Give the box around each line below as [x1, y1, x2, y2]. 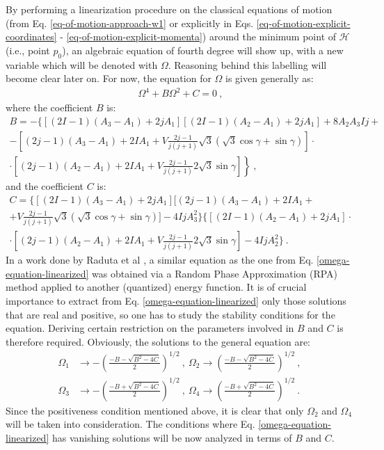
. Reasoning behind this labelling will [168, 57, 327, 72]
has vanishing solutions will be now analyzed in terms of [51, 430, 292, 444]
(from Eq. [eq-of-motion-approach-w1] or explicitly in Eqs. [6, 15, 254, 30]
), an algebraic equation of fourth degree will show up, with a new [62, 42, 344, 57]
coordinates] [6, 29, 57, 44]
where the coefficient [6, 100, 93, 115]
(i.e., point [6, 42, 50, 57]
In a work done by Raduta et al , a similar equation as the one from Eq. [6, 252, 314, 267]
